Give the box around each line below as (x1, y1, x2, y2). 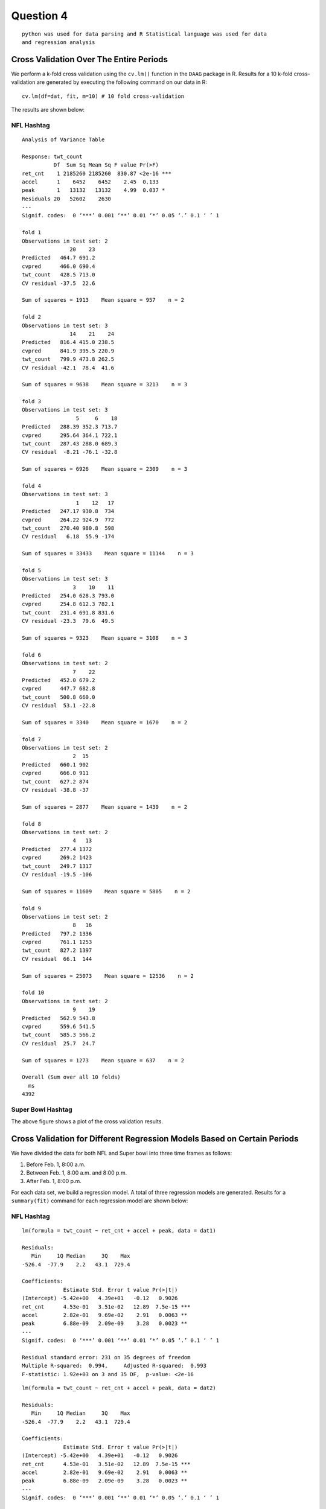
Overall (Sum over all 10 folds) (22, 1074, 121, 1080)
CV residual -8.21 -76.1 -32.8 (22, 448, 118, 456)
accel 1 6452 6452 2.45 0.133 (22, 178, 159, 185)
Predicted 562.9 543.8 (22, 1015, 95, 1021)
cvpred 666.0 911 (22, 770, 89, 777)
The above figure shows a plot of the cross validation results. (11, 1118, 163, 1125)
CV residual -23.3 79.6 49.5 (22, 617, 115, 625)
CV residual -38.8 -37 (22, 786, 89, 794)
